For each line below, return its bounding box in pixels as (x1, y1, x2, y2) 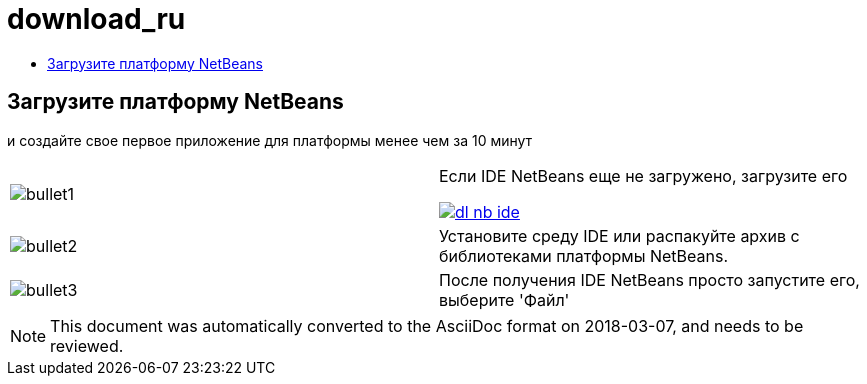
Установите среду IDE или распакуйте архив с (439, 225, 800, 246)
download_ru (7, 2, 186, 36)
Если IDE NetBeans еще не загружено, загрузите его (439, 165, 848, 186)
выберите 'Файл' (439, 289, 570, 310)
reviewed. (50, 335, 124, 356)
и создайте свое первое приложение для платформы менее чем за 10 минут (7, 131, 533, 149)
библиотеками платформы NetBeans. (439, 245, 728, 266)
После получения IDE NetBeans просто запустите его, (439, 269, 860, 290)
